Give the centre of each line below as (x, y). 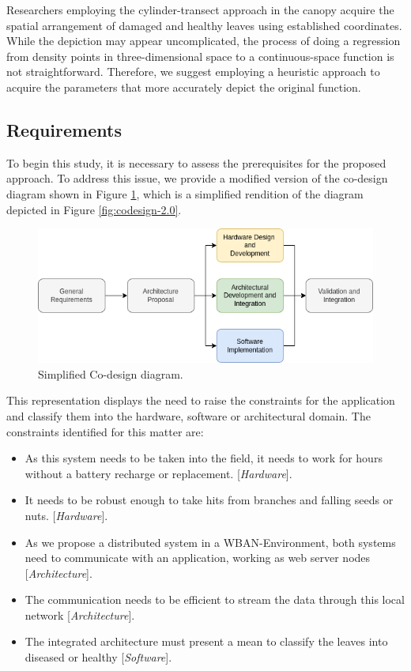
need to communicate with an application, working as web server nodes (198, 558)
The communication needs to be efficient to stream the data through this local (215, 599)
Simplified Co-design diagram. (111, 373)
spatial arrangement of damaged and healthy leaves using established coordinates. (204, 25)
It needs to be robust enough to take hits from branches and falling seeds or (209, 500)
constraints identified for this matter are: (105, 431)
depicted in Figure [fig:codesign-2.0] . (94, 209)
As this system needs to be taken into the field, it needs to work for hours (204, 458)
